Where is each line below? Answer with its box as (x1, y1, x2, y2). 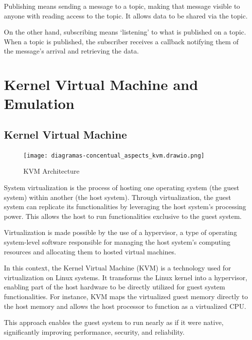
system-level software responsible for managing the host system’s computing (4, 236, 231, 247)
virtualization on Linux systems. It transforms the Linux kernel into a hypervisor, (4, 272, 248, 282)
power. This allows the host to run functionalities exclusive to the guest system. (4, 211, 242, 221)
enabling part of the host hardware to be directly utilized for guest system (4, 282, 225, 292)
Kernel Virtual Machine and (4, 74, 198, 94)
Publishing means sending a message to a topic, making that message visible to (4, 1, 240, 11)
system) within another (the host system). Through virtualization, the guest (4, 192, 231, 202)
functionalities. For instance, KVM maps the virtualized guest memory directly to (4, 291, 248, 301)
